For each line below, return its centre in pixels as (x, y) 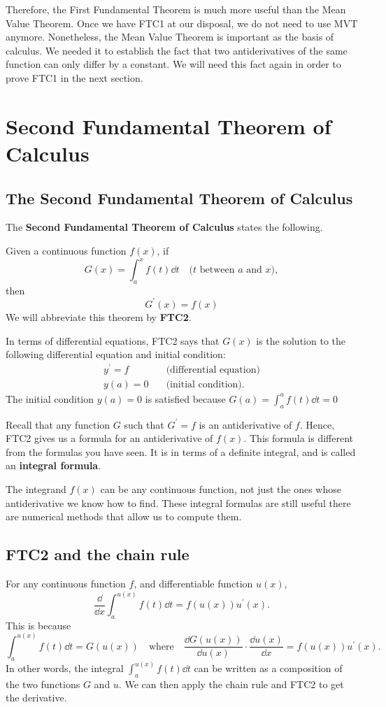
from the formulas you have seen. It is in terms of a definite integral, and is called (181, 451)
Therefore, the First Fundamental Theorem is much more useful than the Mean (176, 9)
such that (144, 424)
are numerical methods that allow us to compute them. (124, 516)
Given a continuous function (66, 250)
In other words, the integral (65, 668)
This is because (38, 625)
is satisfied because (185, 398)
